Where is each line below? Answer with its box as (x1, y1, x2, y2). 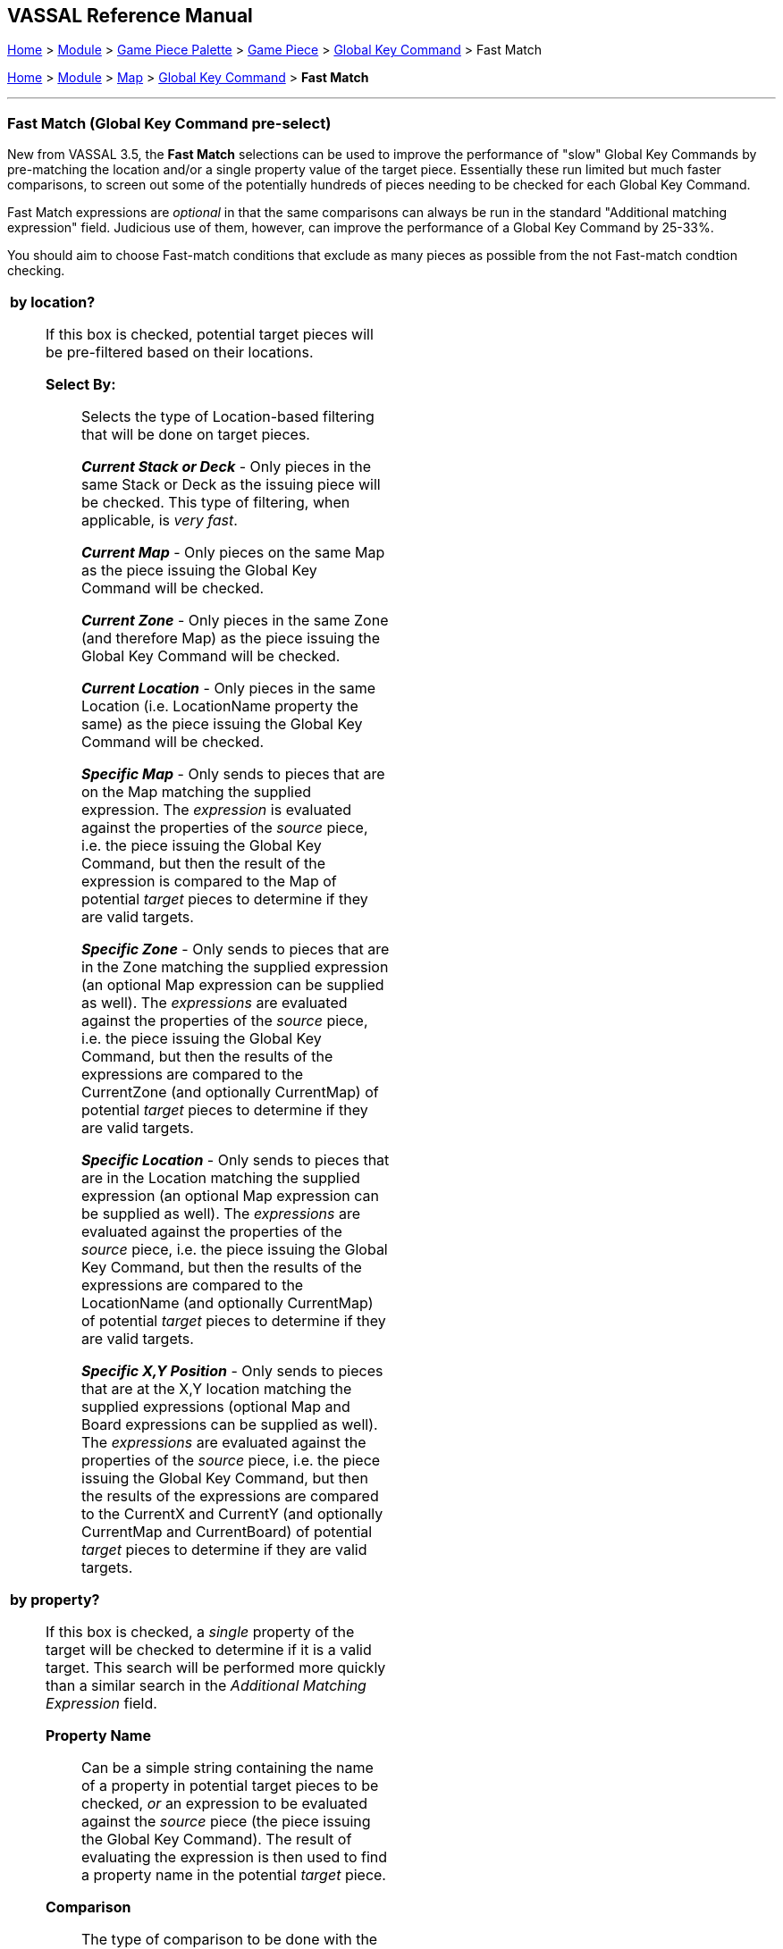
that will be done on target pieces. (81, 425, 310, 444)
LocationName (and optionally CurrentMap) (81, 1294, 374, 1313)
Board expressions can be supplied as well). (81, 1416, 378, 1434)
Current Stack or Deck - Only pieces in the (81, 458, 371, 476)
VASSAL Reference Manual (7, 4, 253, 27)
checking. (7, 263, 65, 279)
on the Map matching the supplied (81, 783, 312, 802)
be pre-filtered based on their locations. (46, 343, 314, 362)
